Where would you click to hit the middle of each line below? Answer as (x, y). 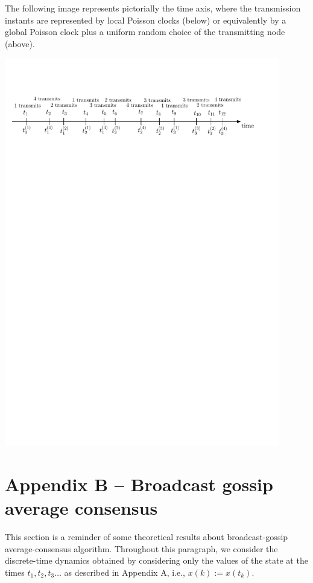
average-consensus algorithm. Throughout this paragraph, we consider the (141, 548)
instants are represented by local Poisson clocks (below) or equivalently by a (146, 20)
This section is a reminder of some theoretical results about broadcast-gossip (147, 537)
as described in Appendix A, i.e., (125, 572)
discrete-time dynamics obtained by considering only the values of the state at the (156, 560)
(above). (20, 43)
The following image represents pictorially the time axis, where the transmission (153, 8)
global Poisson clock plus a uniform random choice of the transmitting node (145, 32)
